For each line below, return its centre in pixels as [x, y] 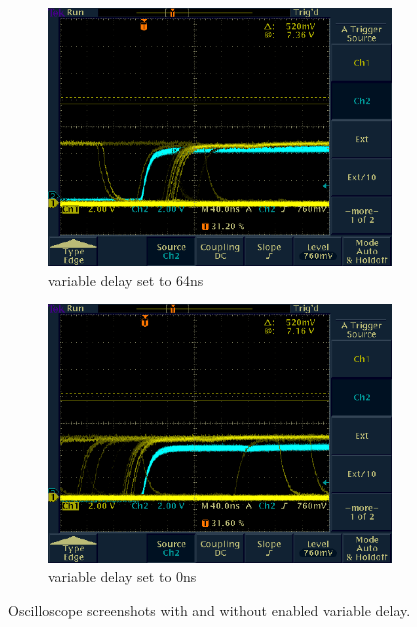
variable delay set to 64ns [126, 279]
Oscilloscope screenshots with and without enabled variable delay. [209, 609]
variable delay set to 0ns [122, 576]
